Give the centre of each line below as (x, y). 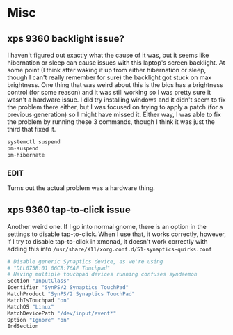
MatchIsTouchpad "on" (39, 300)
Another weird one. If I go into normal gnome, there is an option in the (107, 226)
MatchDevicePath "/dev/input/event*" (62, 313)
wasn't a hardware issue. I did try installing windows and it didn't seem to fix (116, 100)
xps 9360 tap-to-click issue (69, 210)
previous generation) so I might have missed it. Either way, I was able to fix (114, 114)
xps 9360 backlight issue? (66, 39)
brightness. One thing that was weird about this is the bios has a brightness (115, 85)
